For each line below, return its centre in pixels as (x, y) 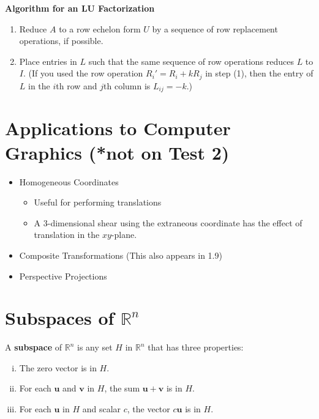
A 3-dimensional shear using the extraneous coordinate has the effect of (168, 222)
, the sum (122, 388)
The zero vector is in (58, 367)
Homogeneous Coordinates (69, 181)
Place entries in (48, 61)
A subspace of (34, 347)
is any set (95, 347)
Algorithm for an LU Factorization (80, 8)
